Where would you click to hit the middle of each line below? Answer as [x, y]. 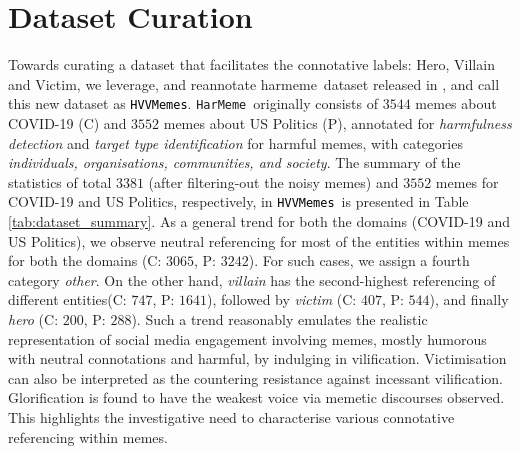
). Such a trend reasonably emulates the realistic [279, 318]
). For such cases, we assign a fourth [359, 260]
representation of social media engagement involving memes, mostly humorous [247, 338]
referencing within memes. [88, 436]
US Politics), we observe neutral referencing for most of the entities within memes [259, 240]
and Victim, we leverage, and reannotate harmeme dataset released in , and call [254, 83]
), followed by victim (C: [282, 299]
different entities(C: [67, 299]
